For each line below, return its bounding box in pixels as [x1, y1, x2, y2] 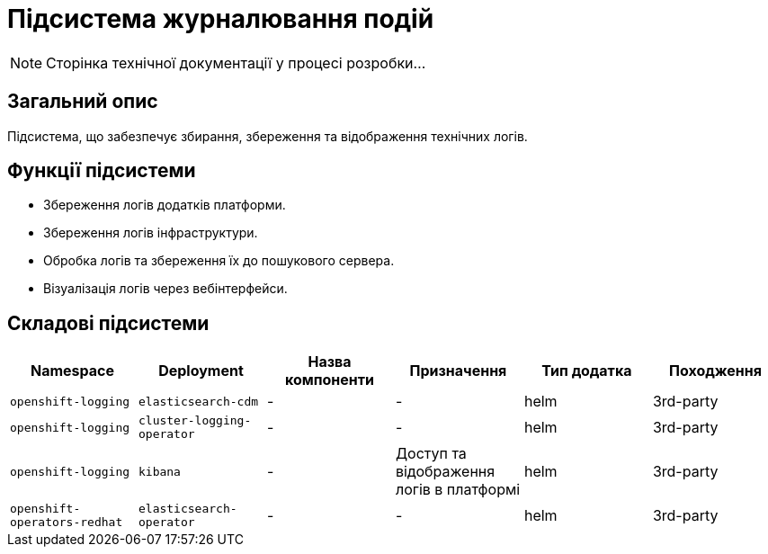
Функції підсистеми [7, 159, 196, 183]
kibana [138, 464, 181, 478]
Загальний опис [7, 90, 158, 113]
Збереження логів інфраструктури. [43, 225, 258, 241]
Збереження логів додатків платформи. [43, 197, 286, 213]
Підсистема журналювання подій [7, 4, 434, 34]
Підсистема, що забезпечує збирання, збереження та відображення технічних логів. [7, 128, 528, 144]
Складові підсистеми [7, 311, 210, 335]
